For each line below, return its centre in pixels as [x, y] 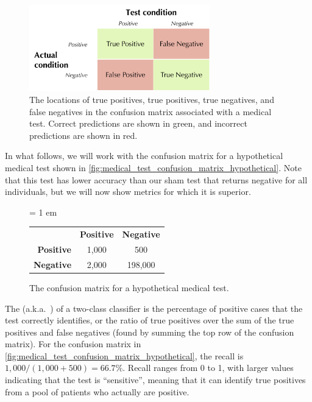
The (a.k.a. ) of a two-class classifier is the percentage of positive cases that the [154, 308]
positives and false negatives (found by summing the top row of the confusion [150, 332]
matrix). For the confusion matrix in [73, 344]
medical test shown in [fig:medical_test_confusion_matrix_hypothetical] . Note [153, 167]
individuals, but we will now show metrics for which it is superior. [128, 192]
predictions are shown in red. [83, 135]
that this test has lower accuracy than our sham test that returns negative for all [156, 179]
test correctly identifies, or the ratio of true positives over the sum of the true [150, 320]
